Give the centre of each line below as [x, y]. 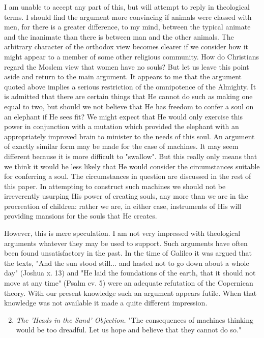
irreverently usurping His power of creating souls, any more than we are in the [126, 196]
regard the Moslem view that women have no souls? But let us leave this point [127, 66]
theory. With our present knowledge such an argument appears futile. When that [130, 293]
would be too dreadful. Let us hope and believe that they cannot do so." [129, 330]
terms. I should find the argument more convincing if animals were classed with [128, 17]
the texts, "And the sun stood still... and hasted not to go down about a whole [127, 263]
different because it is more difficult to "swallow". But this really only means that [131, 156]
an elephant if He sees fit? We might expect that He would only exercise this [123, 116]
